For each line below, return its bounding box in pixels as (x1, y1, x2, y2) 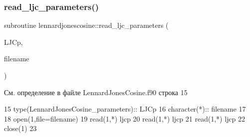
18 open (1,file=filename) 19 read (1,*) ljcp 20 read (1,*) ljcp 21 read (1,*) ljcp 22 (4, 113, 246, 124)
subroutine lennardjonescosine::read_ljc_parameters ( (4, 20, 169, 30)
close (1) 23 (4, 123, 37, 134)
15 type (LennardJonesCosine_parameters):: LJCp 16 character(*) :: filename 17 (4, 104, 246, 114)
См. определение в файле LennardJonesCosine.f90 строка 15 (4, 87, 188, 97)
